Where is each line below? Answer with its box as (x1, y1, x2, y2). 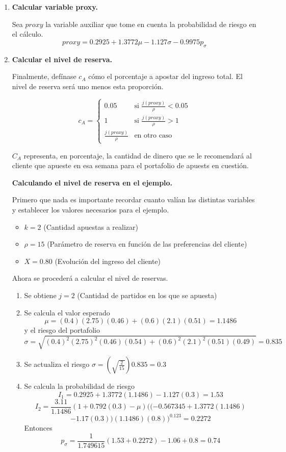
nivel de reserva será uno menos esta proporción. (12, 81, 164, 91)
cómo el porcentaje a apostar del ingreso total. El (88, 71, 243, 82)
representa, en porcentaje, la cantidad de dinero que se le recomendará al (23, 150, 252, 161)
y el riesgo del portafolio (24, 325, 100, 335)
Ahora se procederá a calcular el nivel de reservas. (12, 273, 168, 283)
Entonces (24, 422, 53, 433)
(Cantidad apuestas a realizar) (43, 221, 138, 232)
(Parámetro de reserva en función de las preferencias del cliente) (47, 238, 247, 249)
